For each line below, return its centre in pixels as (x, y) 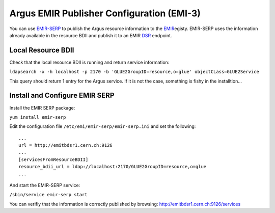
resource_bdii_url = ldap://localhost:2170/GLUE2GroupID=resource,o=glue (113, 167)
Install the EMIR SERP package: (42, 108)
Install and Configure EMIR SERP (62, 96)
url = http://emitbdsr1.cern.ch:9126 (66, 145)
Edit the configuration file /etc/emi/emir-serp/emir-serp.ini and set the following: (103, 126)
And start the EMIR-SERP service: (45, 185)
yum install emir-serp (38, 117)
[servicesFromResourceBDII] (53, 159)
